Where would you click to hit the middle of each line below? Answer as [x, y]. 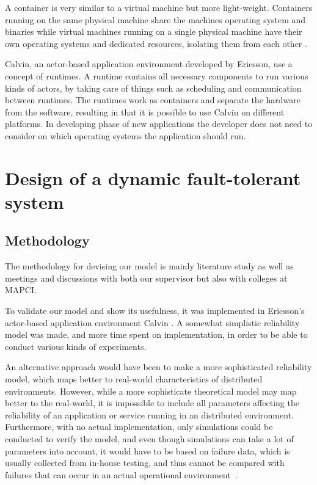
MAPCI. [21, 290]
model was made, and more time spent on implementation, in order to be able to [156, 334]
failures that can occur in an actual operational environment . [121, 474]
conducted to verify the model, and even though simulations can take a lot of [149, 439]
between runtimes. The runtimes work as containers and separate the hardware [153, 100]
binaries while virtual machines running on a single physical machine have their [154, 31]
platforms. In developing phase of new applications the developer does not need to [159, 124]
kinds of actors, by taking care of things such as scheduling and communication [153, 88]
